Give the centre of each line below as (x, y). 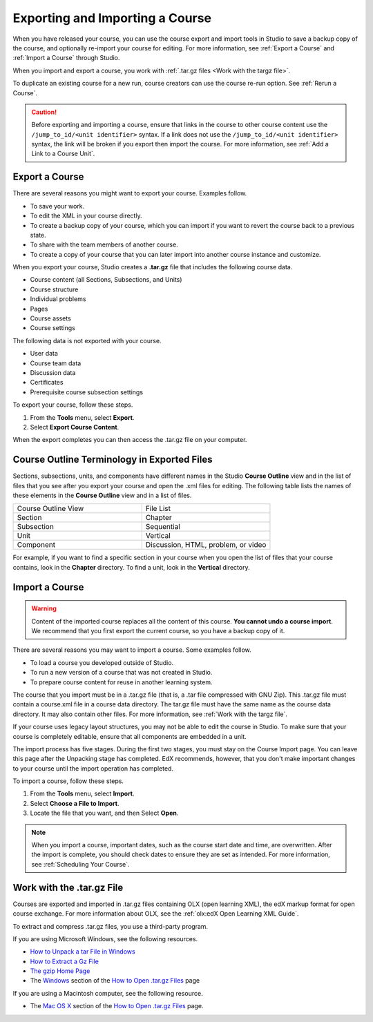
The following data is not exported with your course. (87, 340)
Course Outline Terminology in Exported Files (113, 460)
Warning (44, 608)
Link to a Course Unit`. (63, 154)
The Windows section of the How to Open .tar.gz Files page (115, 981)
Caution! (44, 112)
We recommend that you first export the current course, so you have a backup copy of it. (158, 631)
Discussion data (53, 373)
